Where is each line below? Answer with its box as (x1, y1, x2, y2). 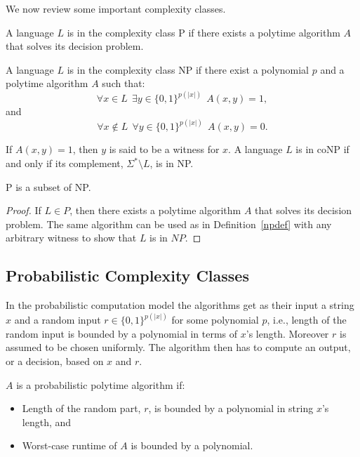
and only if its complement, (6, 156, 124, 171)
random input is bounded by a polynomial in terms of (6, 326, 238, 340)
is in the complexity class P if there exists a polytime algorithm (67, 25, 340, 39)
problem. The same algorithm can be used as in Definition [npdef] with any (6, 216, 332, 231)
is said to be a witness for (109, 142, 220, 157)
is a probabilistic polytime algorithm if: (16, 377, 185, 392)
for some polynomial (171, 312, 259, 327)
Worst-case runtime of (22, 438, 117, 453)
